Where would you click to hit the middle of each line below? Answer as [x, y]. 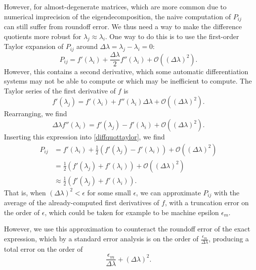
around [87, 46]
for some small [109, 192]
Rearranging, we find [36, 113]
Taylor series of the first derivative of [60, 90]
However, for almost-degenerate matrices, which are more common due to [115, 6]
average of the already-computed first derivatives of [82, 202]
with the [227, 192]
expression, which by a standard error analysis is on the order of [101, 238]
